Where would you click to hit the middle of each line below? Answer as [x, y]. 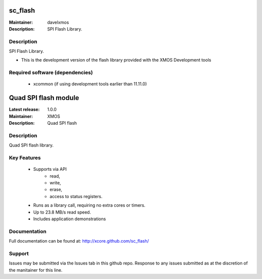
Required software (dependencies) [51, 73]
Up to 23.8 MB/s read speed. [62, 212]
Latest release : [24, 110]
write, [55, 182]
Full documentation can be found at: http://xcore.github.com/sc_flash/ [79, 241]
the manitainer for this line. [36, 270]
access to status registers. [76, 196]
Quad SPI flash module [44, 98]
